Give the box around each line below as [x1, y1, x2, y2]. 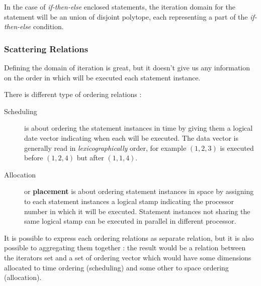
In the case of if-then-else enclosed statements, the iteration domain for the [4, 2, 236, 12]
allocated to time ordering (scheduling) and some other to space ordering [4, 262, 229, 272]
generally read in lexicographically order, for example [24, 142, 187, 153]
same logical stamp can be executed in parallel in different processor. [24, 216, 236, 226]
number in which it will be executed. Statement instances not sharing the [24, 206, 250, 216]
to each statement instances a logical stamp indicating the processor [24, 196, 234, 206]
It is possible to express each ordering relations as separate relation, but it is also [4, 232, 254, 243]
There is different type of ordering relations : [4, 89, 142, 100]
